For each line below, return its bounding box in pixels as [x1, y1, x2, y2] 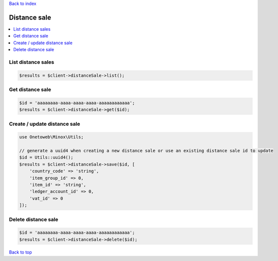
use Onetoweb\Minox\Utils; [19, 134, 84, 140]
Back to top [9, 249, 32, 255]
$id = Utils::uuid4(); [19, 155, 74, 160]
